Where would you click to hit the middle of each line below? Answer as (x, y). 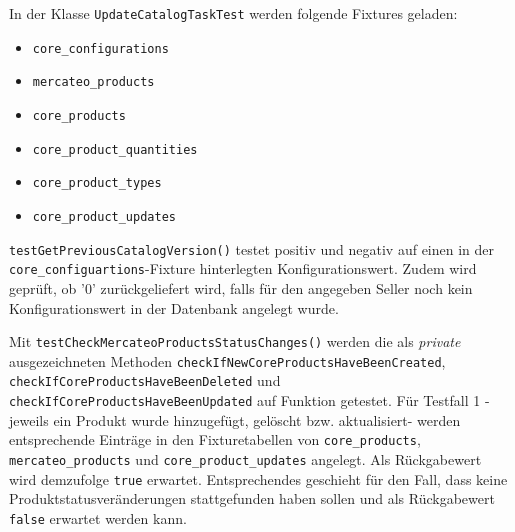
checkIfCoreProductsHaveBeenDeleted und (145, 380)
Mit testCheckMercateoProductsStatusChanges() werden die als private (235, 341)
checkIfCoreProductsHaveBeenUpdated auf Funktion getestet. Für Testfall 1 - (249, 400)
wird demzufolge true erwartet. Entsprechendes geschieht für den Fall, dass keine (258, 478)
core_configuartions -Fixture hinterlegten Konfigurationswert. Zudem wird (243, 268)
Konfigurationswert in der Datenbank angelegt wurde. (174, 307)
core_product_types (97, 183)
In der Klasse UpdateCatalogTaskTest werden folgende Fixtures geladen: (233, 13)
